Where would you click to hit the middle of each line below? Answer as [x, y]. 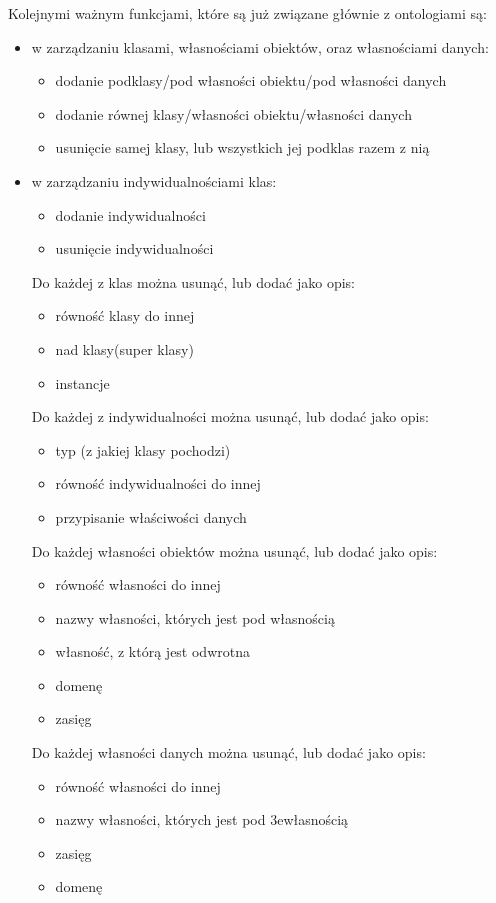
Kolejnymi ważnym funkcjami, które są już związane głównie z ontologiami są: [247, 13]
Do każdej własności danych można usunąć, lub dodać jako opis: [228, 752]
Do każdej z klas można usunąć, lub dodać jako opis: [193, 281]
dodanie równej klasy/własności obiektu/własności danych [233, 113]
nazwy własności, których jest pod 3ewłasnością [202, 819]
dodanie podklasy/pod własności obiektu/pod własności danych [251, 80]
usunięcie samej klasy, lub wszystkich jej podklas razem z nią [242, 147]
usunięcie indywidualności [134, 248]
